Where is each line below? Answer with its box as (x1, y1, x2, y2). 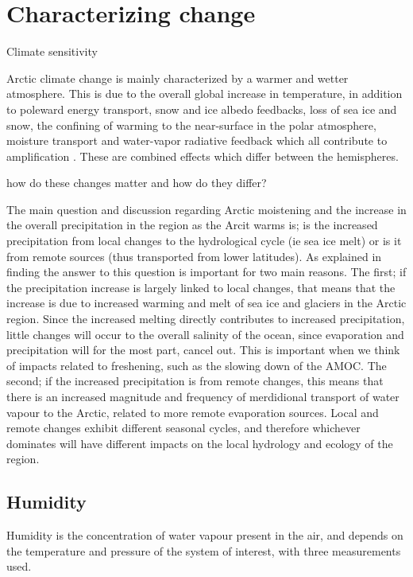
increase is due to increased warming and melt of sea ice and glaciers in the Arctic (6, 294, 407, 311)
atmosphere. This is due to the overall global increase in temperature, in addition (6, 85, 403, 102)
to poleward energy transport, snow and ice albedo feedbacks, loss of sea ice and (6, 100, 397, 117)
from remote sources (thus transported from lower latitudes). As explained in (6, 248, 382, 264)
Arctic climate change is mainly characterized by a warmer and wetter (6, 69, 349, 86)
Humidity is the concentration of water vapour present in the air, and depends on (6, 527, 403, 544)
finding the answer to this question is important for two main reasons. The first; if (6, 263, 407, 280)
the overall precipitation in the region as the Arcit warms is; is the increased (6, 216, 378, 233)
